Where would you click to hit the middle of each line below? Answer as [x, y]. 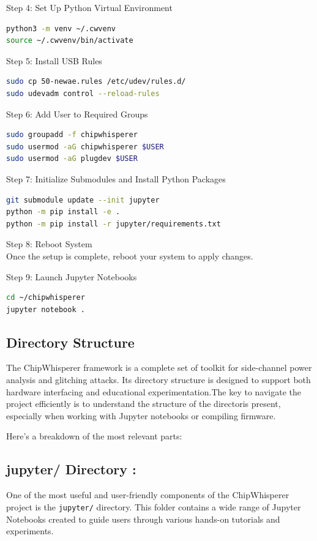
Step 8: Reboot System [49, 244]
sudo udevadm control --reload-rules [83, 93]
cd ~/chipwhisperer [46, 298]
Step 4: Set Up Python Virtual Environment [89, 7]
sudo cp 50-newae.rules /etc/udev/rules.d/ [96, 82]
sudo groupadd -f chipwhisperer [72, 135]
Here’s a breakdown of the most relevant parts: [94, 436]
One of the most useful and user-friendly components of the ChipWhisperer [148, 495]
